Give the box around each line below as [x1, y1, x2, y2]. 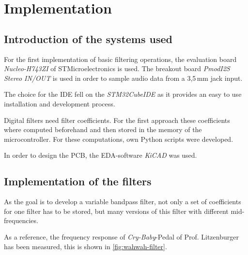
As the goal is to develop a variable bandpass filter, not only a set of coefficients [4, 196, 241, 207]
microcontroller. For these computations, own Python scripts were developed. [4, 134, 233, 144]
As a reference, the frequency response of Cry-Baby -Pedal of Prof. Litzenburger [4, 231, 239, 241]
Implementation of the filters [4, 174, 152, 189]
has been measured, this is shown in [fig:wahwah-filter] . [4, 241, 167, 251]
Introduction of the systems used [4, 31, 172, 46]
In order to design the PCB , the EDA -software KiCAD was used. [4, 150, 197, 160]
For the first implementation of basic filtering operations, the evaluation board [4, 54, 237, 64]
